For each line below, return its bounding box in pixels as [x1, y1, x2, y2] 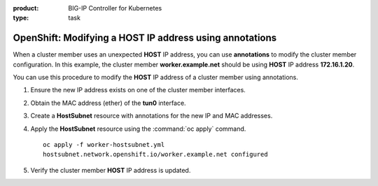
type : [13, 14, 29, 22]
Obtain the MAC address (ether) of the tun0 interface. [30, 99, 186, 107]
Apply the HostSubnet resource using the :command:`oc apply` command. [30, 124, 246, 133]
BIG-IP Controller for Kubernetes [68, 4, 162, 12]
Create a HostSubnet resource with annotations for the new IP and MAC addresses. [30, 112, 273, 120]
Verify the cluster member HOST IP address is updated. [30, 166, 191, 174]
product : [13, 4, 39, 12]
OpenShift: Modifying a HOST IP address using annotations [13, 32, 277, 44]
